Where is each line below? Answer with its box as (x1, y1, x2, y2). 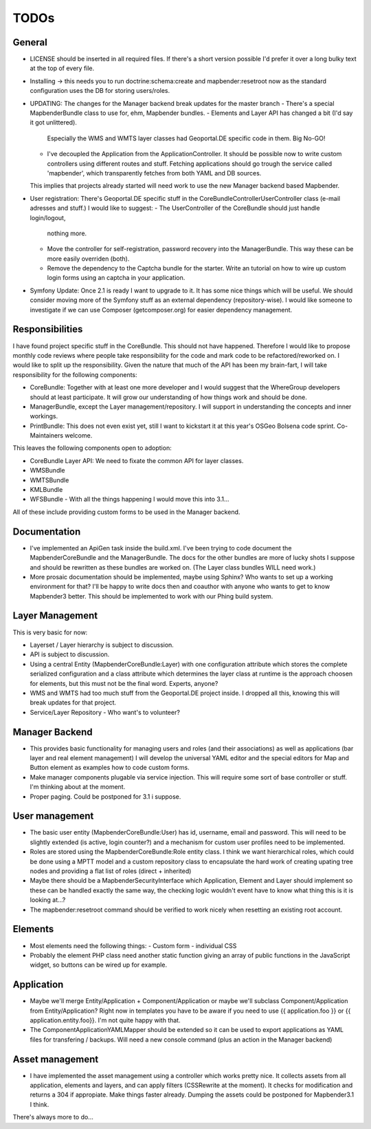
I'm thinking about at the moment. (30, 783, 126, 791)
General (12, 36, 48, 48)
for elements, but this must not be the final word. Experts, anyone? (30, 679, 218, 687)
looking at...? (30, 896, 66, 904)
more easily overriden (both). (47, 255, 130, 263)
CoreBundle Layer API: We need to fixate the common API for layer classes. (30, 456, 244, 464)
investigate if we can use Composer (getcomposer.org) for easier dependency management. (30, 305, 293, 314)
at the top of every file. (30, 64, 95, 72)
